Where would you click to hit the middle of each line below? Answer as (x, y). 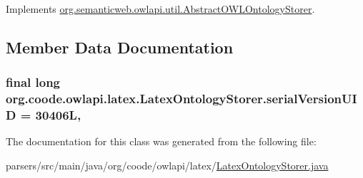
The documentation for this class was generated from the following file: (161, 141)
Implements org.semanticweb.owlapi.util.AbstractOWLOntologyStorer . (160, 9)
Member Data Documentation (120, 47)
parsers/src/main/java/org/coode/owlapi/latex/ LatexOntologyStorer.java (167, 166)
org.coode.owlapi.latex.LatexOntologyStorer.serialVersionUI (181, 99)
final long (33, 82)
